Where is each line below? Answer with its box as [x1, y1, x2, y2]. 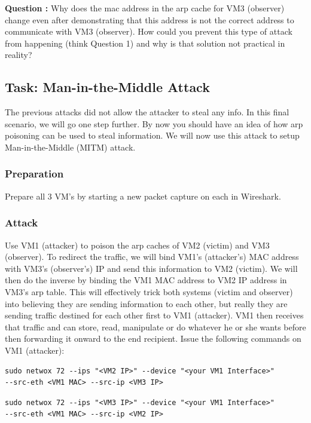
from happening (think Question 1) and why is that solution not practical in [5, 36, 285, 49]
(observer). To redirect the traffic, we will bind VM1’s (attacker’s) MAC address [5, 250, 299, 263]
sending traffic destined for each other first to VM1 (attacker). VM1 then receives [5, 309, 304, 321]
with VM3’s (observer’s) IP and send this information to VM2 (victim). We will [5, 262, 298, 274]
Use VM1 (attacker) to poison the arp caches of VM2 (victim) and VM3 [5, 238, 270, 251]
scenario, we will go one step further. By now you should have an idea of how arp [5, 117, 303, 130]
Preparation [5, 166, 64, 181]
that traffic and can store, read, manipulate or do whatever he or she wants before [5, 320, 306, 333]
